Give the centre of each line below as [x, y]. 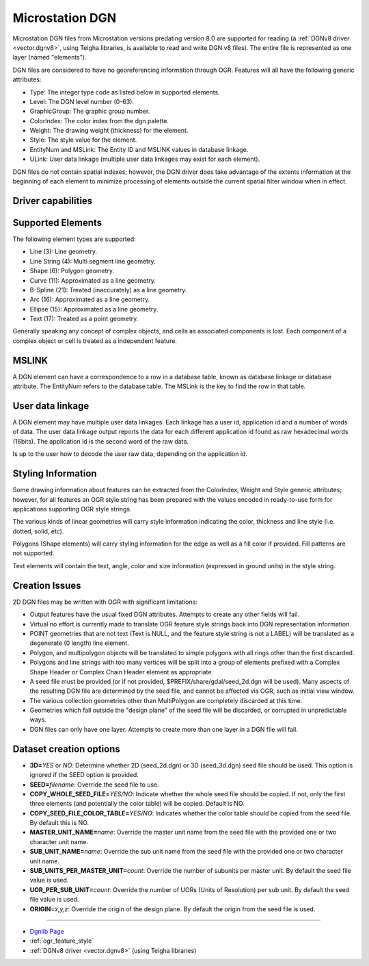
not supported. [33, 553]
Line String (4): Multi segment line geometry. [93, 261]
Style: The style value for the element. [83, 140]
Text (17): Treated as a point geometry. [84, 319]
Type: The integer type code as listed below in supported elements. [125, 92]
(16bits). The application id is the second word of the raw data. [101, 441]
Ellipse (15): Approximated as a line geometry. [94, 309]
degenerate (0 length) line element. [79, 643]
